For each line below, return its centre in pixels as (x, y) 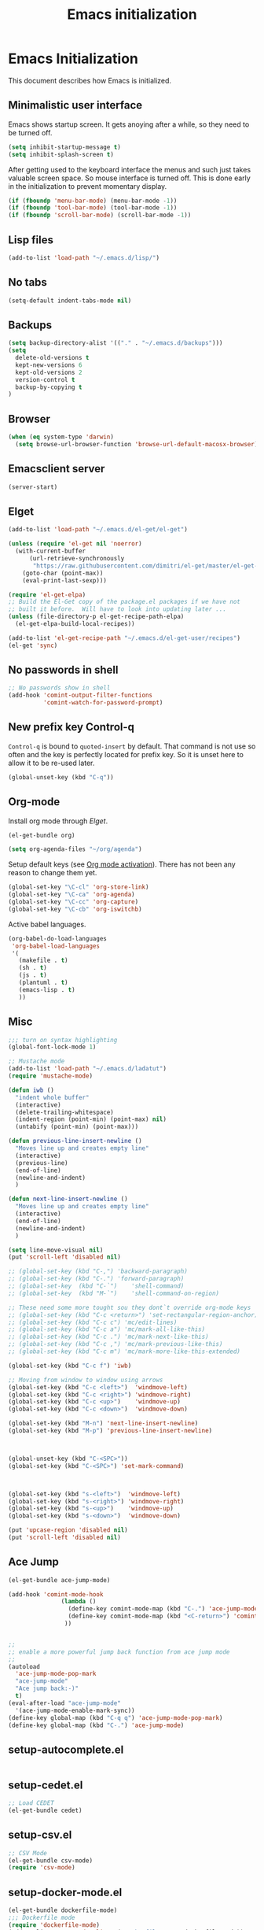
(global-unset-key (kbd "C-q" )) (61, 777)
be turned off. (30, 132)
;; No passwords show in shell (59, 688)
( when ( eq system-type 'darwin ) (61, 437)
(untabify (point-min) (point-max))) (77, 1127)
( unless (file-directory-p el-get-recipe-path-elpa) (96, 617)
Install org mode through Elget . (58, 821)
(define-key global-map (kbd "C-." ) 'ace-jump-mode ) (96, 1725)
